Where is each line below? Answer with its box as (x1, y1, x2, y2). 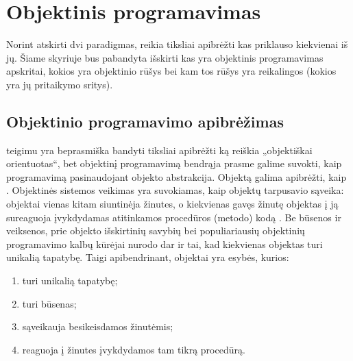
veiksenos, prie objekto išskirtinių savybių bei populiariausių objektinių (6, 223, 305, 238)
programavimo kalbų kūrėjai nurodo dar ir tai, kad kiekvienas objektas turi (6, 236, 323, 251)
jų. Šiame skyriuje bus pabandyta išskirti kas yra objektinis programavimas (6, 50, 324, 64)
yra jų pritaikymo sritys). (6, 77, 113, 91)
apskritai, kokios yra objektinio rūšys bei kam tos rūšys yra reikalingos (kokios (6, 64, 337, 78)
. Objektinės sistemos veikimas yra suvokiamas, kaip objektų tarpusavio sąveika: (6, 183, 344, 197)
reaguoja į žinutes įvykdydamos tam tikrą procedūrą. (22, 342, 245, 356)
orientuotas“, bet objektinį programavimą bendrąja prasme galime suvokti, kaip (6, 156, 342, 171)
